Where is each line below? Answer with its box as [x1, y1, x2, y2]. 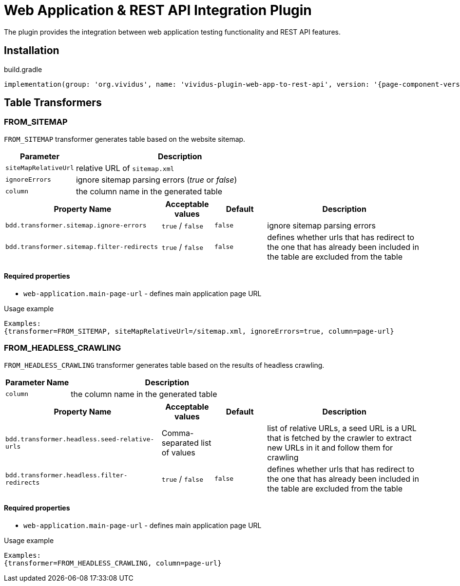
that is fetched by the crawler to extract [267, 433, 412, 443]
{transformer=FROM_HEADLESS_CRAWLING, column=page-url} [4, 559, 222, 567]
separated [161, 437, 199, 448]
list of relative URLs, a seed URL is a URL [267, 423, 417, 433]
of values [161, 447, 195, 457]
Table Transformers [4, 96, 102, 109]
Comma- [161, 428, 194, 438]
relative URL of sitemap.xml [76, 163, 174, 173]
